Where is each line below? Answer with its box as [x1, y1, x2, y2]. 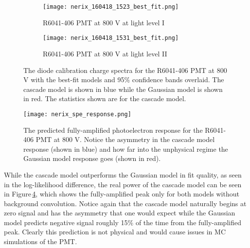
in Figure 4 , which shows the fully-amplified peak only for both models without [4, 189, 239, 199]
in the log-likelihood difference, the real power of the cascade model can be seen [4, 179, 242, 189]
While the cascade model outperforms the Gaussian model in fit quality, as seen [4, 169, 242, 179]
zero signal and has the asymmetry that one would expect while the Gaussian [4, 208, 235, 218]
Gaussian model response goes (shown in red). [23, 153, 161, 163]
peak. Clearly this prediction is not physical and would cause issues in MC [4, 227, 226, 237]
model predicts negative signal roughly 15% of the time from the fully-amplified [4, 217, 241, 227]
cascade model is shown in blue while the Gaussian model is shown [23, 84, 223, 94]
